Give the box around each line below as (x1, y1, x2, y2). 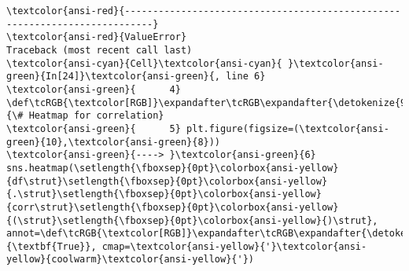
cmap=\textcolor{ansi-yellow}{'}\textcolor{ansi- (101, 240, 367, 252)
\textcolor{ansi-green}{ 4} (6, 83, 181, 95)
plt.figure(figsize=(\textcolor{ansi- (186, 123, 389, 134)
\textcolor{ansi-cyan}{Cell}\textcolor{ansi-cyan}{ (6, 57, 282, 69)
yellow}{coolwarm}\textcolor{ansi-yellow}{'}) (6, 254, 254, 266)
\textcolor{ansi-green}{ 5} (6, 123, 181, 134)
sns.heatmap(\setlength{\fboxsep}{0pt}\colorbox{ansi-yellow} (6, 162, 339, 174)
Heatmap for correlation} (28, 110, 164, 122)
